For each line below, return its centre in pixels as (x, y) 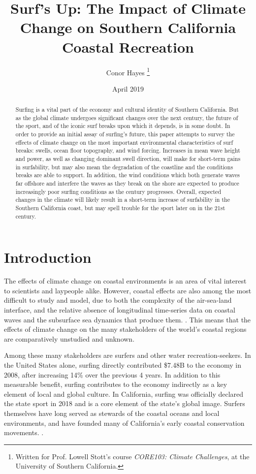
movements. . (24, 432)
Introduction (48, 257)
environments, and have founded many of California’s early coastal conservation (124, 423)
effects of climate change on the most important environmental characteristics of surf (124, 142)
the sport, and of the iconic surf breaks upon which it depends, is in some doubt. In (123, 126)
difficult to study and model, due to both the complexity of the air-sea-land (118, 300)
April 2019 (128, 88)
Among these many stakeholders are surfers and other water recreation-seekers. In (128, 355)
